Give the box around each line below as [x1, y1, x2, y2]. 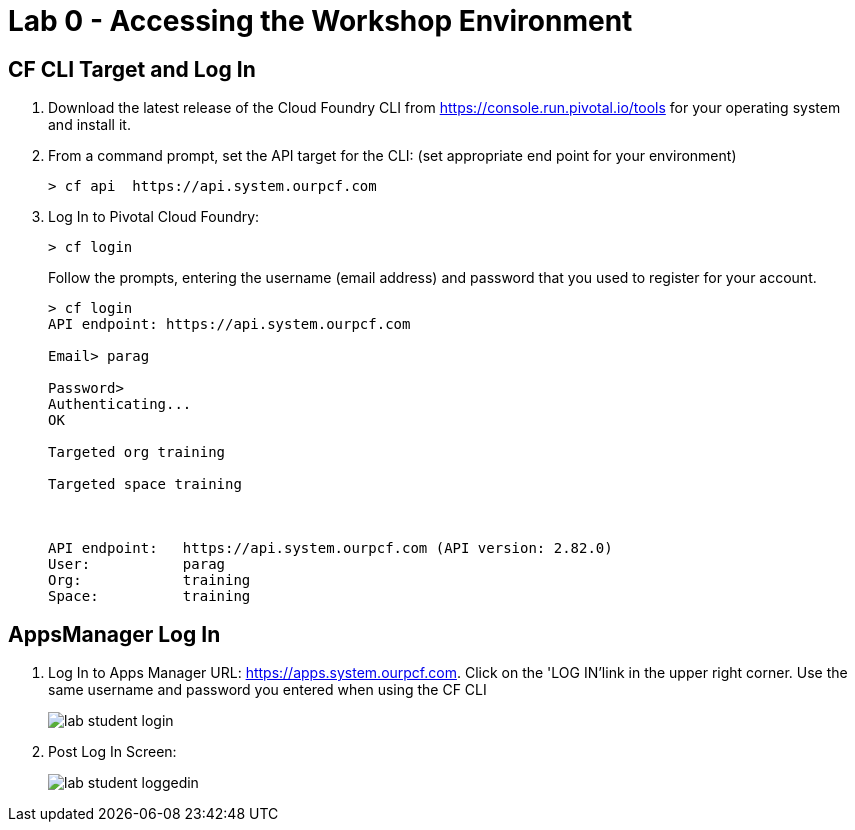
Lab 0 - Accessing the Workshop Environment [8, 4, 633, 38]
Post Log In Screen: [48, 743, 177, 761]
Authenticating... [48, 396, 192, 413]
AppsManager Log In [8, 621, 221, 647]
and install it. [48, 116, 131, 134]
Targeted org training [48, 444, 226, 461]
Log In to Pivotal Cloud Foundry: [48, 208, 260, 226]
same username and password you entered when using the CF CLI [48, 681, 487, 699]
